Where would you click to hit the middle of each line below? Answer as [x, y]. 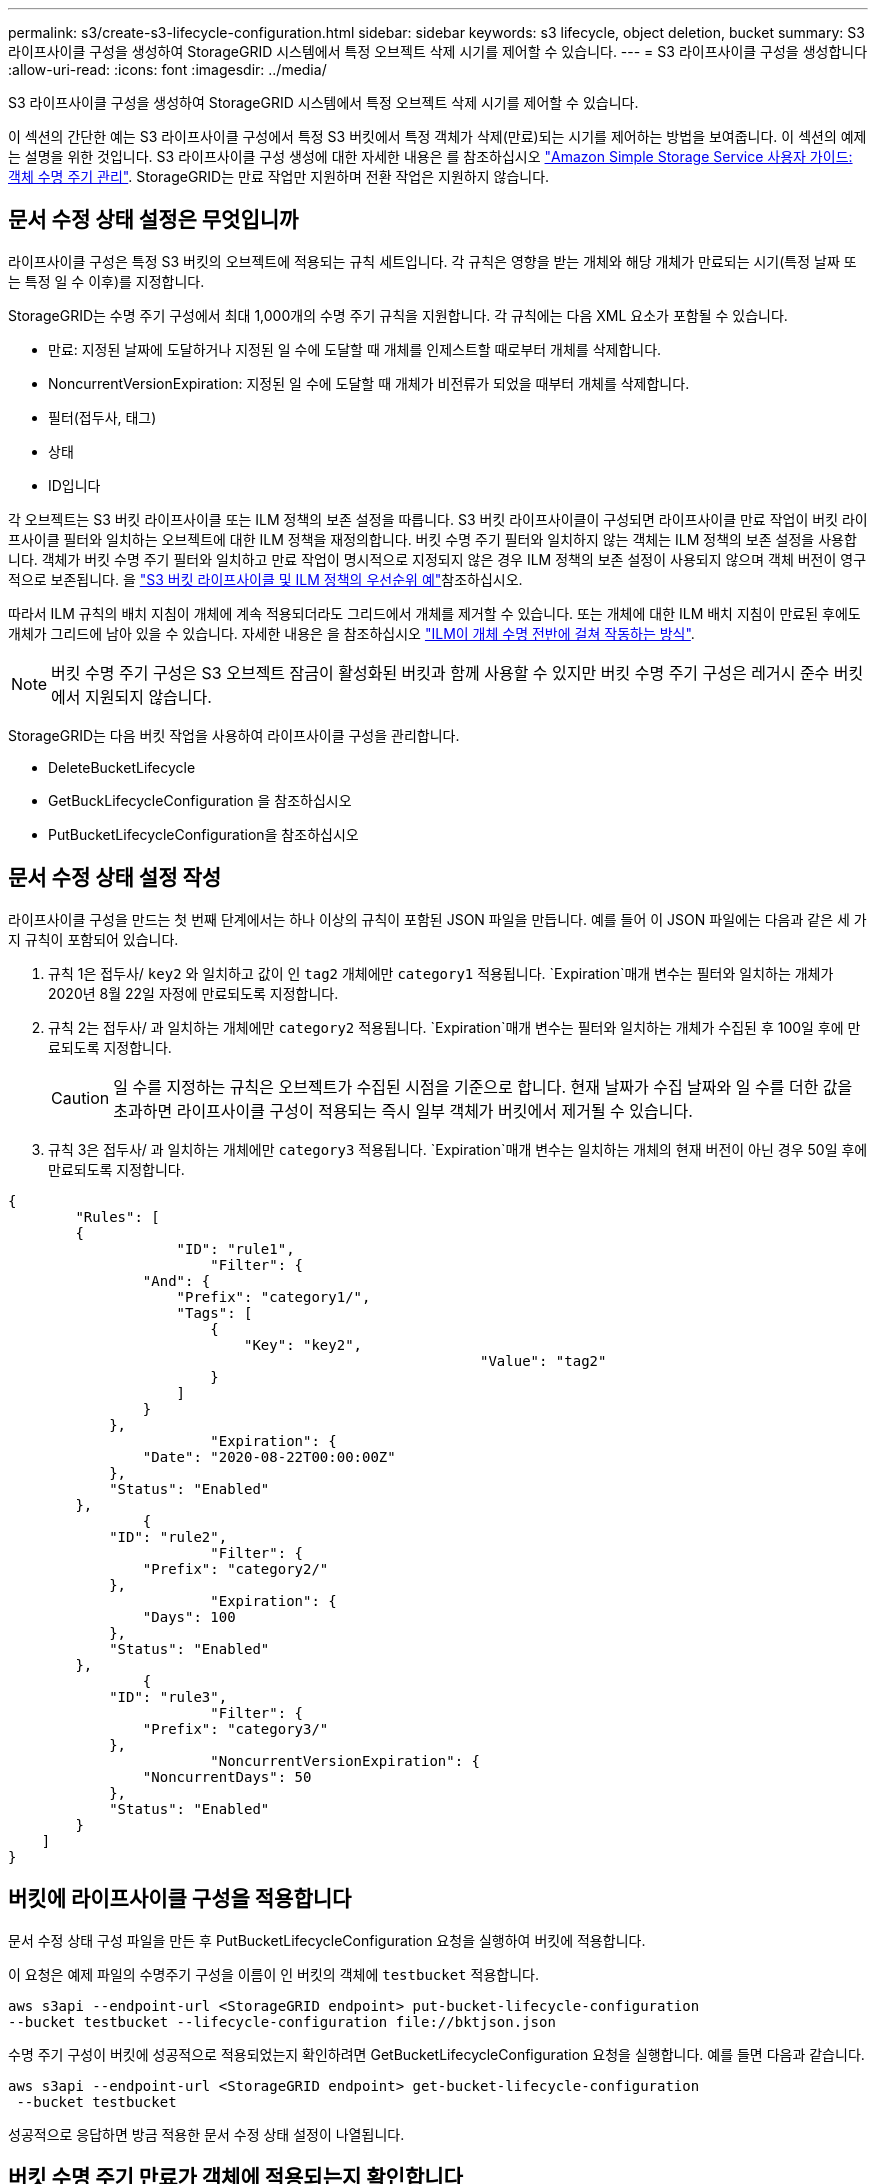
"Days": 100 [189, 1616]
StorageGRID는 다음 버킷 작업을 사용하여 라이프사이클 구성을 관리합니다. [234, 735]
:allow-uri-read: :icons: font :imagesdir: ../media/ [167, 69]
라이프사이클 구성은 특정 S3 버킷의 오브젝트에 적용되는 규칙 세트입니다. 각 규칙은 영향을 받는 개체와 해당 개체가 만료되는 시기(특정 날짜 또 [432, 261]
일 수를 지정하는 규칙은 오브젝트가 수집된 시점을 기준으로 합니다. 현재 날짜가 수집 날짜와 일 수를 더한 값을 [483, 1086]
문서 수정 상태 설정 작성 [115, 878]
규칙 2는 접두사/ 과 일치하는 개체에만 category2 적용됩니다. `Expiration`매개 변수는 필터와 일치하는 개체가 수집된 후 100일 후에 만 [454, 1027]
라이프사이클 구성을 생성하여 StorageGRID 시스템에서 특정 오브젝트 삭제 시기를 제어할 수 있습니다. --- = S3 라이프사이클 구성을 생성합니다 [438, 51]
